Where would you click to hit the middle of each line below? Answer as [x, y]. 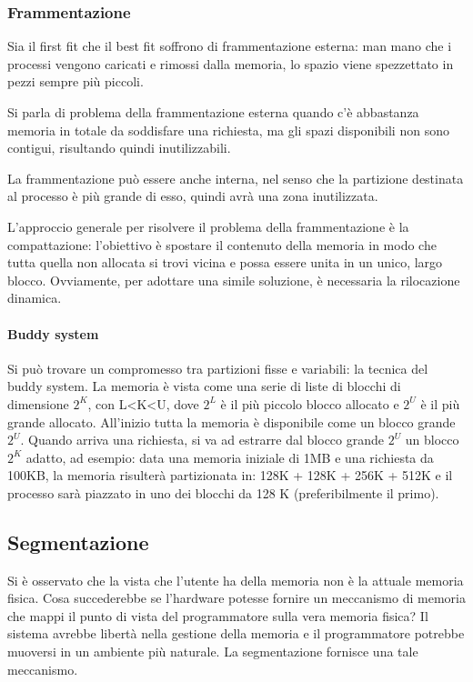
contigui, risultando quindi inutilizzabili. [119, 148]
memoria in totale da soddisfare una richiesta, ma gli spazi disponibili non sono [228, 130]
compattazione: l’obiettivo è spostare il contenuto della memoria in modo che [222, 244]
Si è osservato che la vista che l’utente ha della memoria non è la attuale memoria [236, 580]
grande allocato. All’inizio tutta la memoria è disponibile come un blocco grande [231, 421]
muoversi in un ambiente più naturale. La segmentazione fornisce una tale [213, 652]
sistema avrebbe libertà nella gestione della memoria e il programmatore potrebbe [236, 633]
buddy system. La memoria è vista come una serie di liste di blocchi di [204, 386]
